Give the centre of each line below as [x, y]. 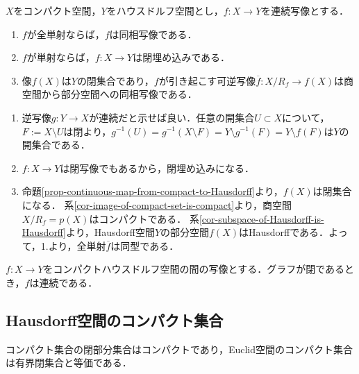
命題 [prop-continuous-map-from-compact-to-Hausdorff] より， [152, 191]
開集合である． [56, 145]
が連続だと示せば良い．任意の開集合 [172, 117]
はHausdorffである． [284, 232]
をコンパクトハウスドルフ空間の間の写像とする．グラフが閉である [194, 269]
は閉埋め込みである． [182, 57]
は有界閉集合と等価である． [69, 363]
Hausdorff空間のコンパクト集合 [115, 320]
